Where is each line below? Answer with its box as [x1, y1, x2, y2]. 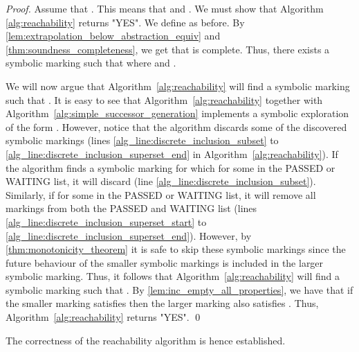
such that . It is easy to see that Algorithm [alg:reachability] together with [6, 92, 323, 107]
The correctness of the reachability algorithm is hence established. [6, 333, 286, 347]
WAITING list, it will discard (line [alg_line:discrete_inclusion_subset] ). [6, 174, 316, 188]
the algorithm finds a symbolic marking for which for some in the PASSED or [6, 160, 335, 175]
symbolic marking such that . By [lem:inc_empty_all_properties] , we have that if [6, 282, 353, 297]
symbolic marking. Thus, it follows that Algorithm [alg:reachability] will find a [6, 269, 340, 283]
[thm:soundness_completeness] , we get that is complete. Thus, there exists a [6, 42, 330, 56]
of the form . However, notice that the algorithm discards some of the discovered [6, 119, 347, 134]
